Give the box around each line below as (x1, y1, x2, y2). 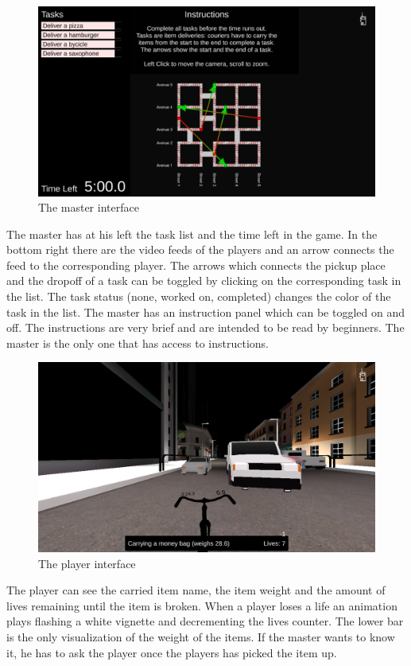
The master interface (38, 199, 139, 216)
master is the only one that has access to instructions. (6, 334, 269, 351)
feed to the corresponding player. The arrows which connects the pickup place (6, 256, 386, 273)
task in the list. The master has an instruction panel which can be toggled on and (6, 303, 405, 320)
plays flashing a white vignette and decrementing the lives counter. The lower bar (6, 613, 404, 629)
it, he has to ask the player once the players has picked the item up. (6, 644, 337, 660)
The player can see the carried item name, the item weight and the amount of (6, 582, 386, 598)
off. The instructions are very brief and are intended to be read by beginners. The (6, 319, 405, 336)
